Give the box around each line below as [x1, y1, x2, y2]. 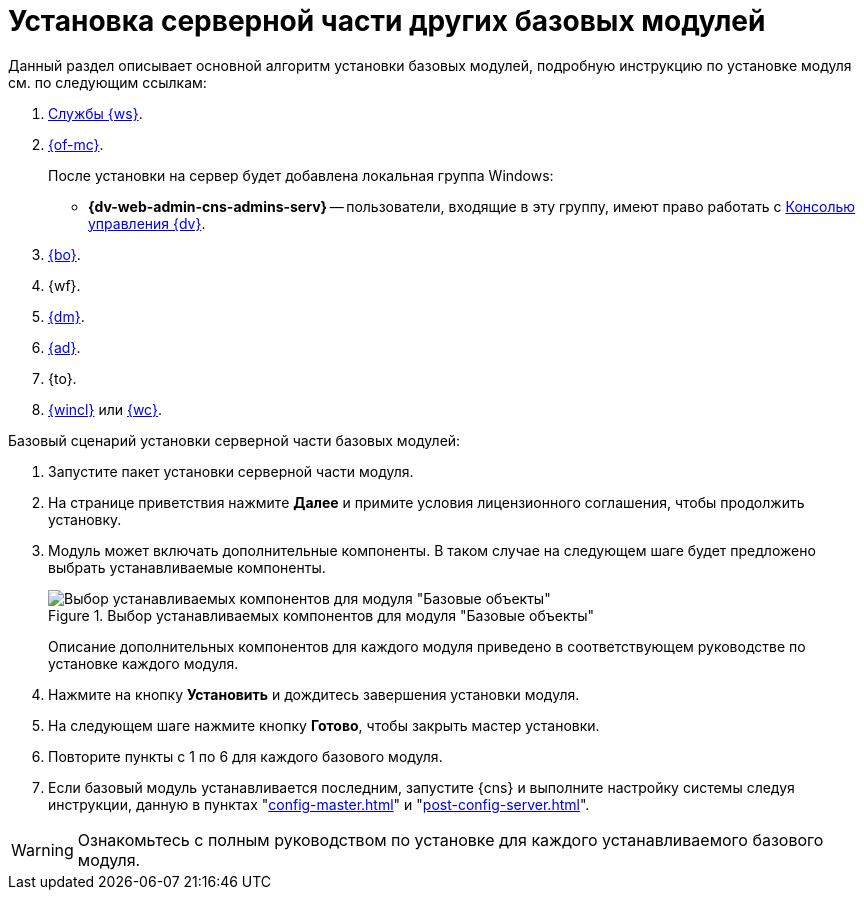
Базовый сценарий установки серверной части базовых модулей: [8, 431, 461, 449]
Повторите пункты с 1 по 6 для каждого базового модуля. [48, 747, 443, 765]
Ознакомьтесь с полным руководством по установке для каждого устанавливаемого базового [77, 829, 824, 850]
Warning [11, 839, 74, 860]
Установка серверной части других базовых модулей [8, 4, 766, 38]
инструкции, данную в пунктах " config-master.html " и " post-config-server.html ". [48, 795, 590, 813]
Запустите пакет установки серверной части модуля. [48, 462, 414, 480]
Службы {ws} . [48, 104, 143, 122]
